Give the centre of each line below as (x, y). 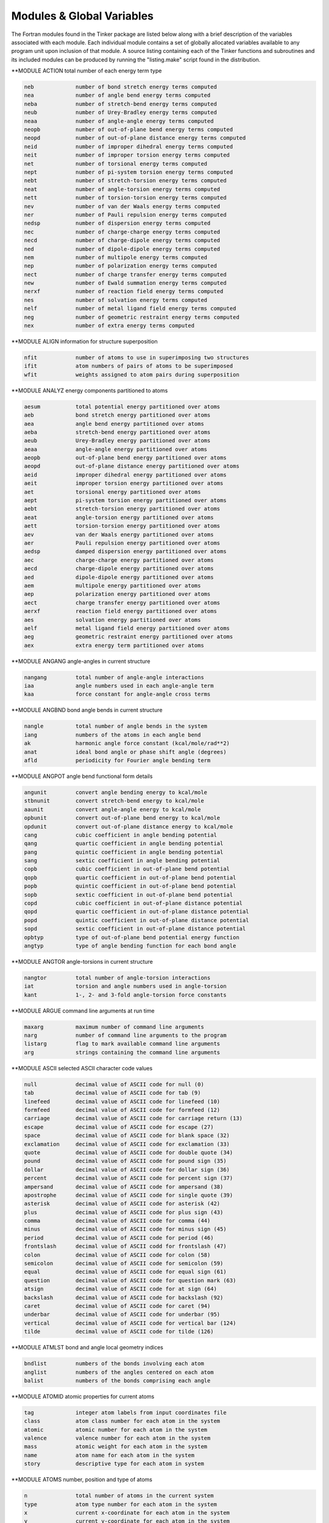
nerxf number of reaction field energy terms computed (124, 292)
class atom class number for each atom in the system (122, 1421)
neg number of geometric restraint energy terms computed (132, 317)
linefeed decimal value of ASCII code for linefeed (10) (122, 1101)
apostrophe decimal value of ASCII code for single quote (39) (129, 1195)
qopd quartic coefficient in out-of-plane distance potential (136, 912)
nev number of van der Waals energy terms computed (122, 206)
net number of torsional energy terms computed (116, 164)
